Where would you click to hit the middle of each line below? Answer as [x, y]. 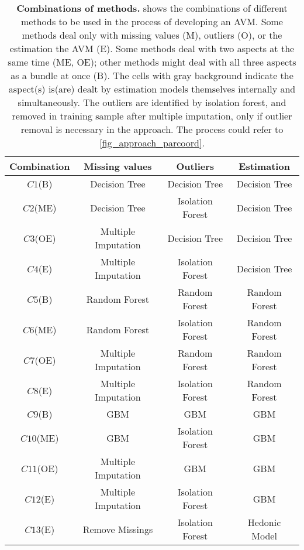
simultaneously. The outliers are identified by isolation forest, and [152, 102]
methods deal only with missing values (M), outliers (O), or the [152, 35]
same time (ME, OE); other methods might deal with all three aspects [152, 62]
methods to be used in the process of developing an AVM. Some [152, 21]
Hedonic [264, 522]
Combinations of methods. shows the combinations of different [152, 8]
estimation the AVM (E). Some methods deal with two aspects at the [152, 48]
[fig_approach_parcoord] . [152, 143]
